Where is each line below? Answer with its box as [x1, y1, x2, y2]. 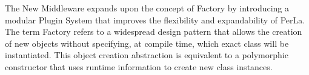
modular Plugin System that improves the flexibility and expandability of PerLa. [5, 13, 305, 26]
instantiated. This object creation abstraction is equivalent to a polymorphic [5, 49, 288, 61]
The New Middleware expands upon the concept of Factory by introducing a [5, 2, 290, 14]
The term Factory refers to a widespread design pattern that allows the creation [5, 25, 302, 38]
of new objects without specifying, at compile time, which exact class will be [5, 37, 289, 49]
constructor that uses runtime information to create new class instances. [5, 60, 273, 73]
